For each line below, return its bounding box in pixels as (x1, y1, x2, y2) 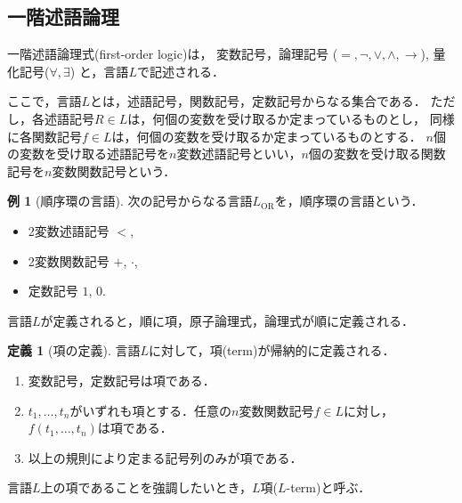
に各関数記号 (7, 126, 82, 145)
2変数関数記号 (28, 251, 109, 270)
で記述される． (136, 61, 224, 80)
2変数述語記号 (28, 221, 109, 239)
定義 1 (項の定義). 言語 (7, 341, 141, 360)
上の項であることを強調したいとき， (40, 478, 252, 497)
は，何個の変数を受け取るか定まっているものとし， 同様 (127, 109, 455, 127)
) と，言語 (69, 61, 129, 80)
